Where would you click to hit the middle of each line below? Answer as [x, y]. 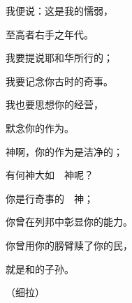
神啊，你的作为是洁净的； [64, 151]
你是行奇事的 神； [50, 198]
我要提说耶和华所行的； [59, 58]
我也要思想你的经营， [54, 104]
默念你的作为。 [40, 127]
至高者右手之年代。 [50, 34]
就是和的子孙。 [40, 268]
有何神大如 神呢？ [50, 175]
